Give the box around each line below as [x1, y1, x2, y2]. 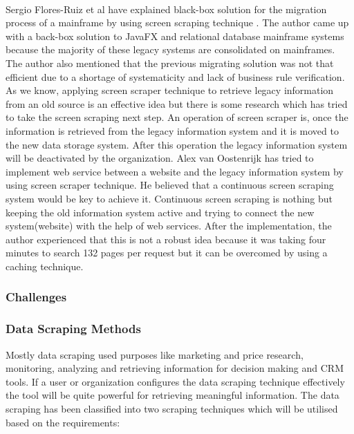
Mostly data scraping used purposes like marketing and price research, [6, 347, 304, 361]
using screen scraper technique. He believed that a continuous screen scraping [6, 178, 334, 192]
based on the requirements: [6, 415, 120, 429]
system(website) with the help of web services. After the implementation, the [6, 218, 332, 233]
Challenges [6, 288, 67, 305]
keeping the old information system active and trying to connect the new [6, 205, 315, 219]
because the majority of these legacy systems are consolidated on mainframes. [6, 42, 335, 57]
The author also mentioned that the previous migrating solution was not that [6, 55, 334, 70]
